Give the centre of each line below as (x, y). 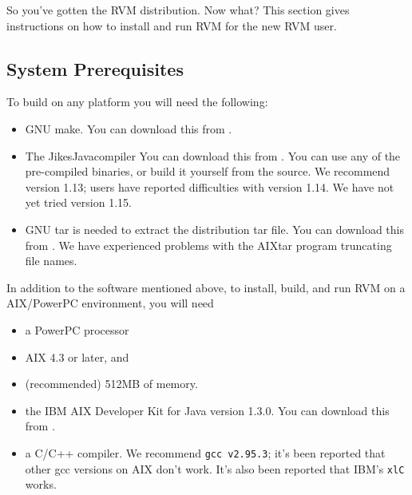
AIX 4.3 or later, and (77, 356)
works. (41, 484)
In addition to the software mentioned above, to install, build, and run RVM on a (206, 287)
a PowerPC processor (77, 329)
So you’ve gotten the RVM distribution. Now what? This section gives (178, 10)
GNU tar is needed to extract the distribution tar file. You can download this (214, 229)
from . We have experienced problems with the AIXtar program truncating (208, 245)
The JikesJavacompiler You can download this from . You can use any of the (213, 155)
